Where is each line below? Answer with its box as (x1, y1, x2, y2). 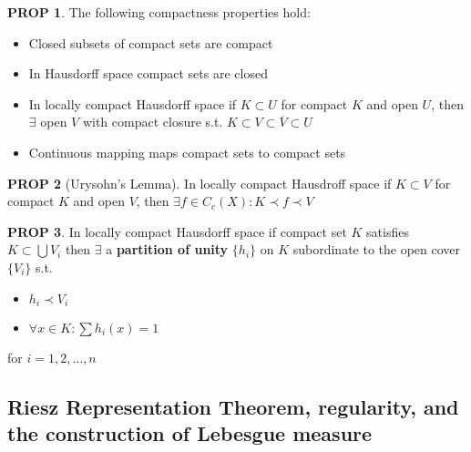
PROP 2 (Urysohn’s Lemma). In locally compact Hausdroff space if (7, 173, 392, 192)
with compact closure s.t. (82, 112, 223, 131)
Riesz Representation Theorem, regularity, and (7, 392, 459, 420)
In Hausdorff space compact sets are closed (28, 64, 268, 83)
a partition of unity (106, 240, 229, 259)
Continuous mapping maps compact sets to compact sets (28, 142, 346, 161)
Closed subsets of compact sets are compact (28, 33, 273, 52)
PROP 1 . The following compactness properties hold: (7, 3, 311, 21)
